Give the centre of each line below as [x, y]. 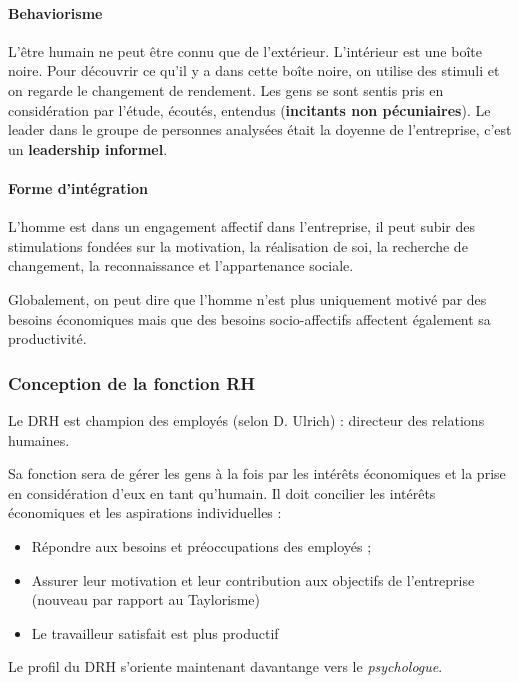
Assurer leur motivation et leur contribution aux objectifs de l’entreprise [253, 579]
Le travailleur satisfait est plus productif [155, 632]
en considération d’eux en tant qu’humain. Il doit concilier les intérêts [222, 492]
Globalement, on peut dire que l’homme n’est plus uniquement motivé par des [247, 298]
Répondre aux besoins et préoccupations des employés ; [201, 545]
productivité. [47, 338]
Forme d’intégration [78, 187]
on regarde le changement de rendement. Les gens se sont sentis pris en [226, 89]
